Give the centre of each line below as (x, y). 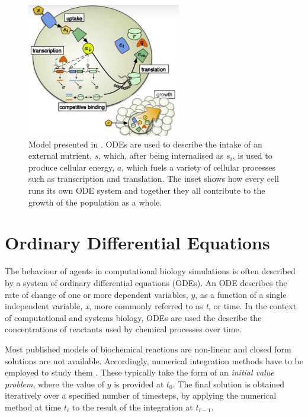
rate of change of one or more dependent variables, (97, 294)
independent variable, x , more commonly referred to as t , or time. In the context (151, 306)
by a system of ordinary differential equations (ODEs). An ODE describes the (146, 282)
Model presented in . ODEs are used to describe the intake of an (145, 144)
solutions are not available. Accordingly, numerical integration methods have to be (154, 360)
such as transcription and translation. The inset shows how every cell (154, 179)
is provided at (139, 384)
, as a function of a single (241, 294)
